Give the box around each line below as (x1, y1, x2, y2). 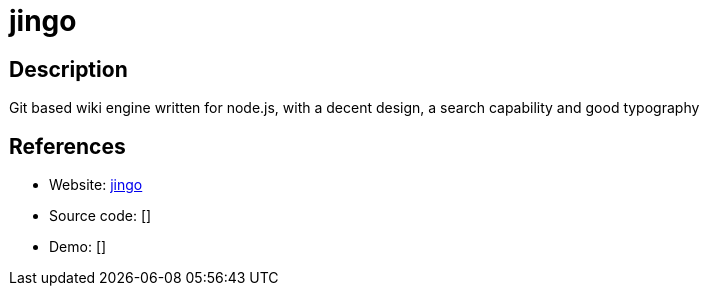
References (9, 133, 126, 159)
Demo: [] (49, 238, 107, 256)
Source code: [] (49, 207, 152, 225)
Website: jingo (49, 176, 143, 194)
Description (9, 56, 128, 82)
